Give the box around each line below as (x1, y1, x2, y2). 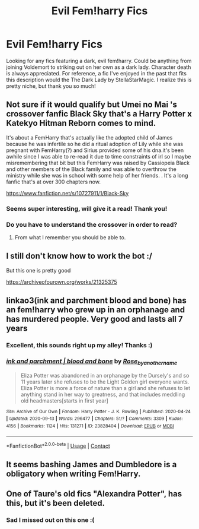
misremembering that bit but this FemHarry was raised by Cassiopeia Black (6, 159, 190, 166)
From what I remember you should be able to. (14, 233, 126, 241)
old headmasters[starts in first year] (20, 397, 108, 404)
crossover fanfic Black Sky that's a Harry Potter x (6, 109, 192, 119)
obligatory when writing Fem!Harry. (6, 468, 141, 479)
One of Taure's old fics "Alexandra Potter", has (6, 489, 182, 499)
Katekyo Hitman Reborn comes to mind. (6, 118, 156, 128)
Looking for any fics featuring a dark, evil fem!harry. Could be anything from (6, 57, 192, 64)
